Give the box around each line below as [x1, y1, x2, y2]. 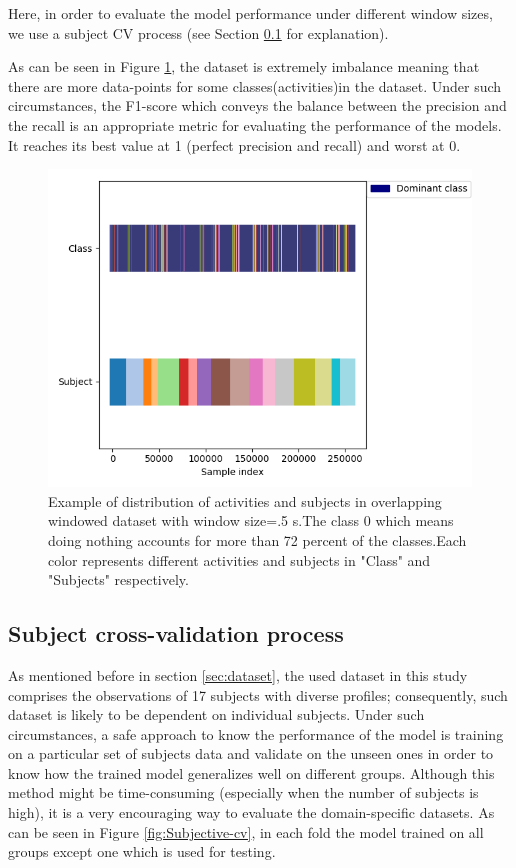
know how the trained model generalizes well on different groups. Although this [8, 762, 495, 783]
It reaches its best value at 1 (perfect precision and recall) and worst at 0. [8, 134, 461, 155]
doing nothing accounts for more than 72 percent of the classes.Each [48, 529, 467, 550]
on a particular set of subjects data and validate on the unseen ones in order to [8, 743, 494, 764]
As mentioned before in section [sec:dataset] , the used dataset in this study [8, 664, 468, 685]
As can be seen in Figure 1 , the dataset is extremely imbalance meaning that [8, 56, 480, 77]
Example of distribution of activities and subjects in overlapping [48, 490, 442, 511]
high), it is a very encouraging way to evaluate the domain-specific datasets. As [8, 802, 495, 823]
